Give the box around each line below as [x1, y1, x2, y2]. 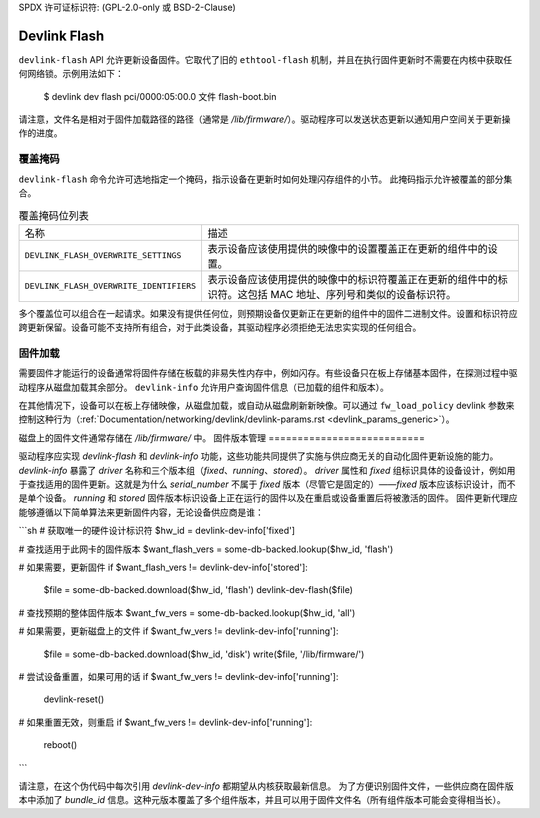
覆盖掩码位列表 [18, 208, 90, 222]
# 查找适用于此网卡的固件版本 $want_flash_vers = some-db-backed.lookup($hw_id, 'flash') [18, 543, 394, 555]
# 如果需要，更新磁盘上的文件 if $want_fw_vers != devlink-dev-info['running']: [18, 625, 339, 637]
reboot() [43, 739, 78, 751]
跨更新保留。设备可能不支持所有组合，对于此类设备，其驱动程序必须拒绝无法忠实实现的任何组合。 [18, 321, 422, 334]
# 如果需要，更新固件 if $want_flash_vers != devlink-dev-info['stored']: [18, 561, 309, 573]
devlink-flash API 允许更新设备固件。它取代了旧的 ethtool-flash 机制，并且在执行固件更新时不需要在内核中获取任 [18, 53, 513, 65]
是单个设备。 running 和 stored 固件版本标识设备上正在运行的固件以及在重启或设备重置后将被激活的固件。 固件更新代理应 [18, 492, 519, 504]
